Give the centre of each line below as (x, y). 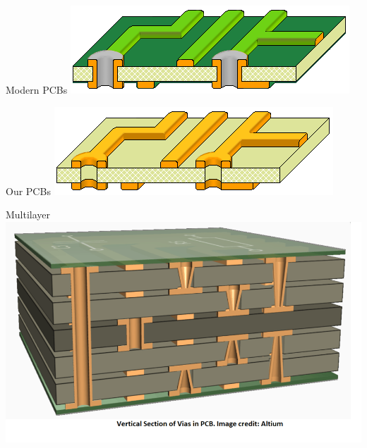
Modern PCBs (37, 89)
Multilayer (28, 214)
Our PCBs (28, 191)
